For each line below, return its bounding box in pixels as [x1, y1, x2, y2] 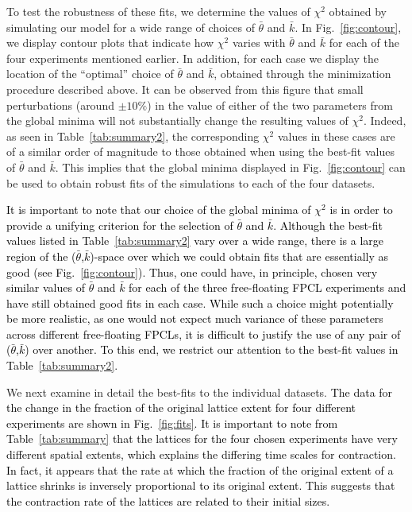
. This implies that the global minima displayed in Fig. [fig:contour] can [55, 158, 406, 175]
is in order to [329, 201, 393, 218]
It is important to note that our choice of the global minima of [6, 201, 311, 218]
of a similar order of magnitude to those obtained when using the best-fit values [6, 143, 395, 160]
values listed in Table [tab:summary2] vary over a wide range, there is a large [6, 232, 383, 249]
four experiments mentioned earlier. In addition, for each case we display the [6, 49, 379, 66]
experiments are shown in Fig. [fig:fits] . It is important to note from [6, 414, 338, 431]
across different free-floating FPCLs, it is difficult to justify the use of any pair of [6, 325, 401, 342]
